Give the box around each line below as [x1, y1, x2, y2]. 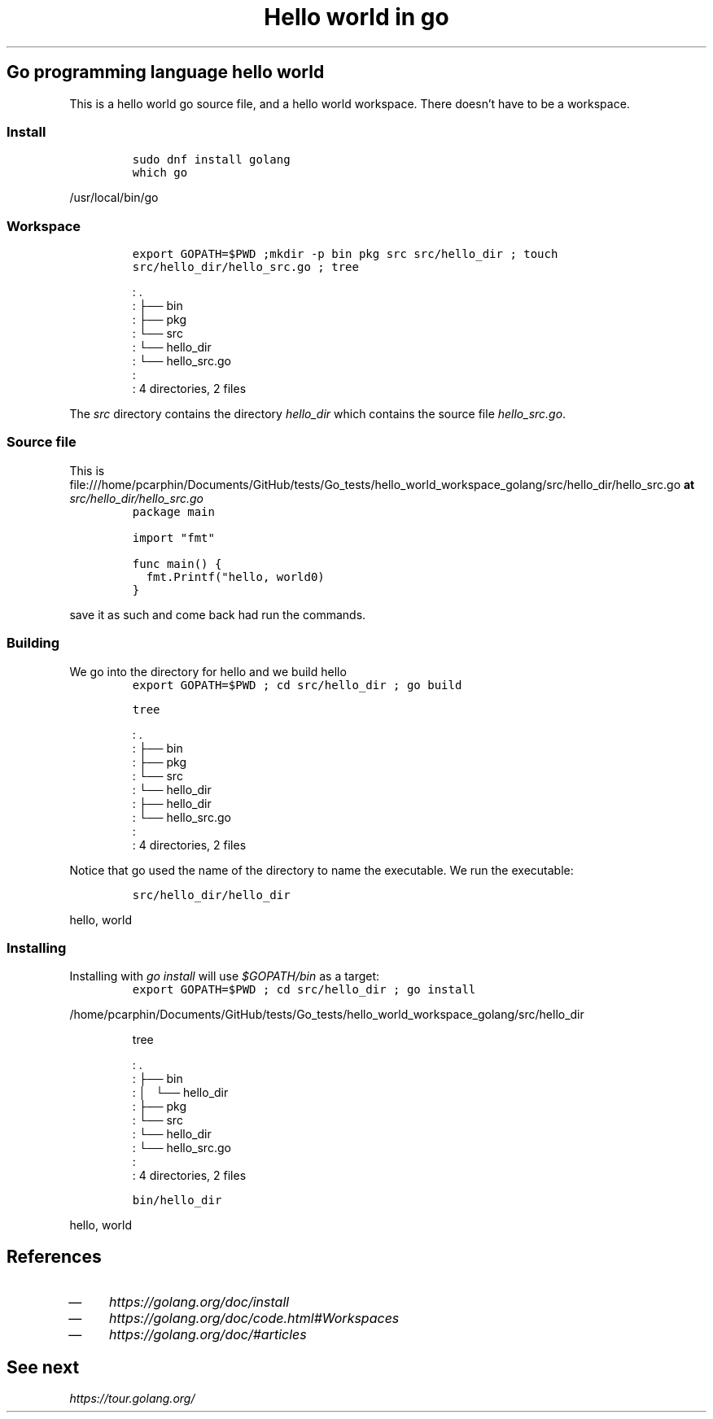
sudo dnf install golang [132, 153, 291, 167]
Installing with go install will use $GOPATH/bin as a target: [69, 969, 380, 984]
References [7, 1246, 102, 1267]
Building [7, 635, 60, 652]
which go [132, 166, 188, 180]
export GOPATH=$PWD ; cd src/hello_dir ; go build [132, 678, 462, 692]
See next [7, 1356, 80, 1378]
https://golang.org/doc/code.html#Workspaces [109, 1310, 400, 1327]
